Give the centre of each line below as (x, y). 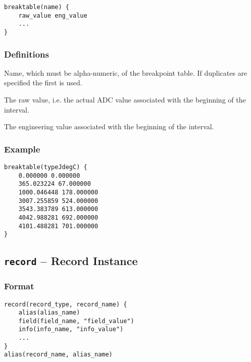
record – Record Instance (71, 261)
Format (19, 286)
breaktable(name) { (37, 7)
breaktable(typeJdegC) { (46, 167)
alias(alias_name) (49, 313)
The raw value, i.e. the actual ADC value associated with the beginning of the (125, 100)
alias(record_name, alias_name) (58, 355)
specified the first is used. (43, 83)
